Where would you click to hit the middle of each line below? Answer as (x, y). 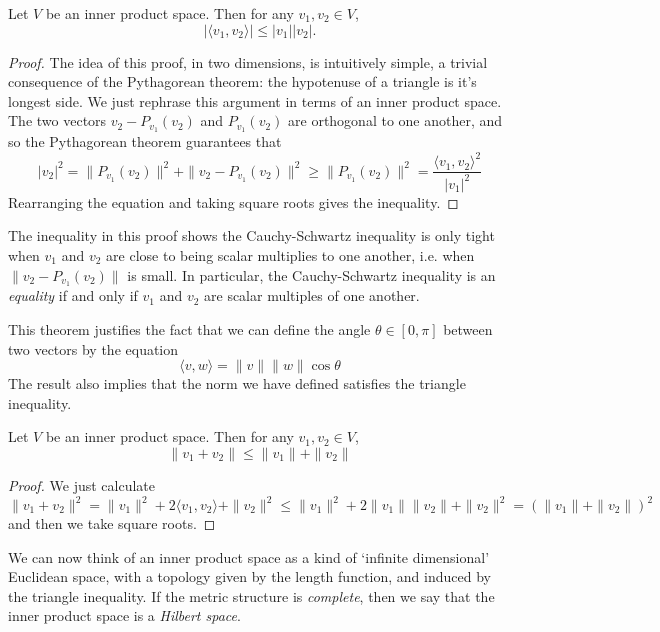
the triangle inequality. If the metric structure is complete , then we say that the (251, 595)
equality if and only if (73, 295)
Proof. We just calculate (82, 484)
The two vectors (57, 120)
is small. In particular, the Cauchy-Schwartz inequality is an (311, 274)
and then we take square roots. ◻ (112, 523)
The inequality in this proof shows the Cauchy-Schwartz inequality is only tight (251, 235)
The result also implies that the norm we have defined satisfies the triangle (237, 383)
